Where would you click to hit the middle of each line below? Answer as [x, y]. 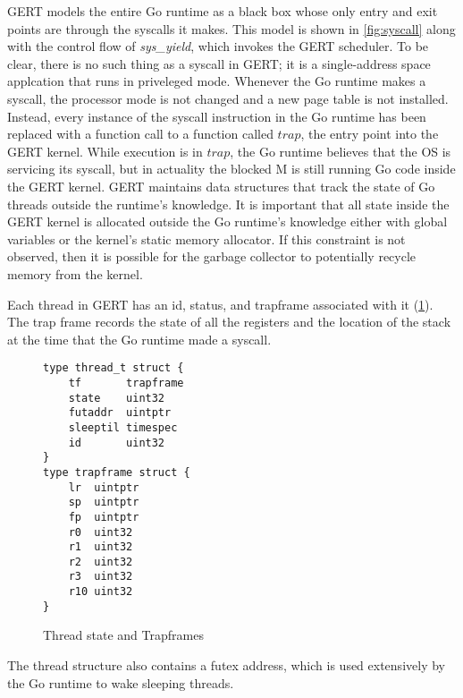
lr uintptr [104, 487]
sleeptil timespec [123, 427]
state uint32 [117, 398]
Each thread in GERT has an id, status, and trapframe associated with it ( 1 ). [220, 304]
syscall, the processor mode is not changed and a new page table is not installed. [228, 98]
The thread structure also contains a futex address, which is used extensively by [226, 665]
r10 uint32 [101, 592]
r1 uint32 [101, 547]
